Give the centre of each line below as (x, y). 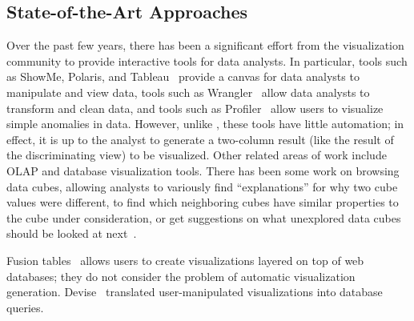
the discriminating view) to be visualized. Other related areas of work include (197, 155)
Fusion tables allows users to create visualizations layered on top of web (185, 260)
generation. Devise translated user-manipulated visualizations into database (195, 292)
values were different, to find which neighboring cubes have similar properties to (203, 202)
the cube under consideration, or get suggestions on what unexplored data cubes (204, 217)
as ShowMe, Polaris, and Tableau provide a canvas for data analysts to (183, 76)
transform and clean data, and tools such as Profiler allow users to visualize (195, 108)
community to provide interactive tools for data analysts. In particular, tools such (207, 60)
